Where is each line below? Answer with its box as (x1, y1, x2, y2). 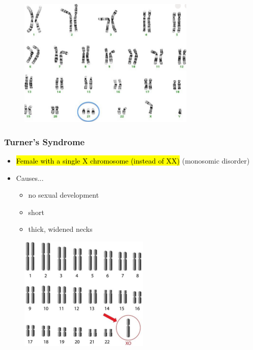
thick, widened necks (28, 224, 93, 234)
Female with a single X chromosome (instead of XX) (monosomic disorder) (16, 155, 250, 166)
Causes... (16, 172, 44, 183)
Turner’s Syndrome (4, 135, 85, 148)
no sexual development (28, 190, 99, 200)
